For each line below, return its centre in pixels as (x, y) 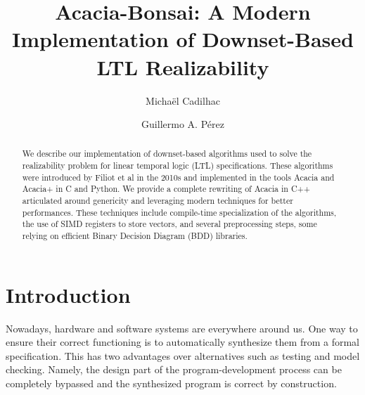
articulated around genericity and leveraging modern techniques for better (158, 201)
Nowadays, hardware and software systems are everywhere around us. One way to (182, 328)
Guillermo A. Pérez (183, 124)
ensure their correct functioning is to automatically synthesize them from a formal (182, 342)
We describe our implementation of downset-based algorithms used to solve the (167, 154)
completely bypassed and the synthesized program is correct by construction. (171, 383)
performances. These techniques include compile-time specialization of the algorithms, (179, 212)
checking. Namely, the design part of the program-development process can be (174, 369)
